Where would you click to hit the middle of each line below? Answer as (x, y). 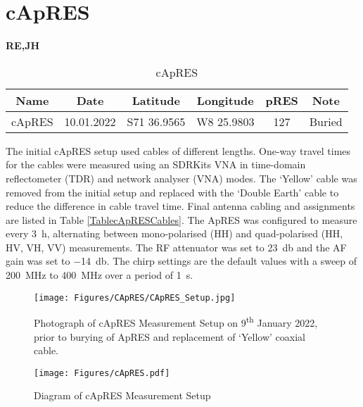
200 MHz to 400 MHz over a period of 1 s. (100, 275)
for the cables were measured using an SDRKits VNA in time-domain (156, 164)
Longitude (225, 100)
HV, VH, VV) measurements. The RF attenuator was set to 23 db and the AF (176, 247)
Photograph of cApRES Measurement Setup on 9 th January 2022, (176, 321)
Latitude (156, 100)
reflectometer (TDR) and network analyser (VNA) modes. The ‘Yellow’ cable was (181, 178)
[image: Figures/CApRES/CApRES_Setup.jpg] (135, 298)
